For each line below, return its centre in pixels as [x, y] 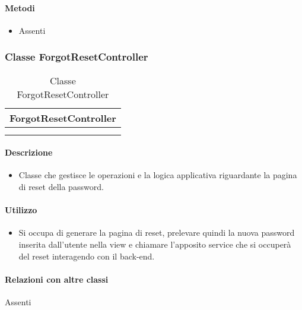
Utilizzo [21, 210]
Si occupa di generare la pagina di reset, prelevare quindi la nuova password [157, 232]
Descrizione [29, 152]
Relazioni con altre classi [57, 279]
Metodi [20, 7]
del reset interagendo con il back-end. [87, 256]
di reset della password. [61, 186]
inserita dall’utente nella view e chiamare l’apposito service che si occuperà [155, 244]
